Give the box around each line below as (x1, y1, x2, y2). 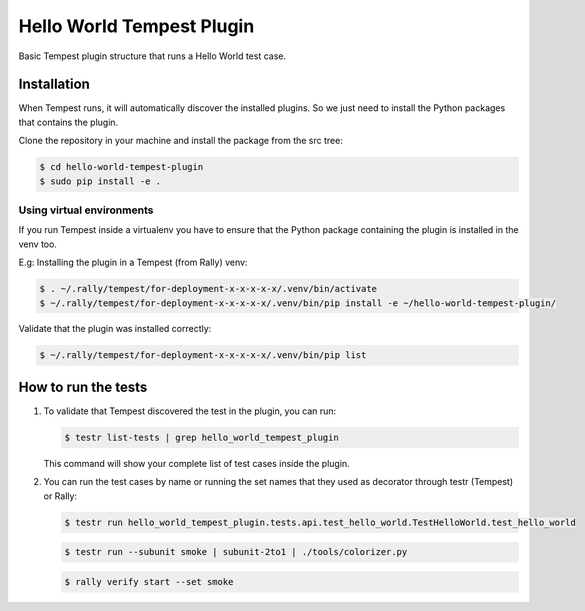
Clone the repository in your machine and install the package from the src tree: (18, 135, 344, 147)
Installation (18, 76, 90, 93)
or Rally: (43, 490, 78, 502)
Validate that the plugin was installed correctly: (18, 323, 212, 335)
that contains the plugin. (18, 116, 119, 128)
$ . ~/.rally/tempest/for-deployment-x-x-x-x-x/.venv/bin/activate (39, 283, 378, 295)
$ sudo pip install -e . (39, 175, 162, 187)
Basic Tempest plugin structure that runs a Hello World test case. (18, 50, 287, 62)
